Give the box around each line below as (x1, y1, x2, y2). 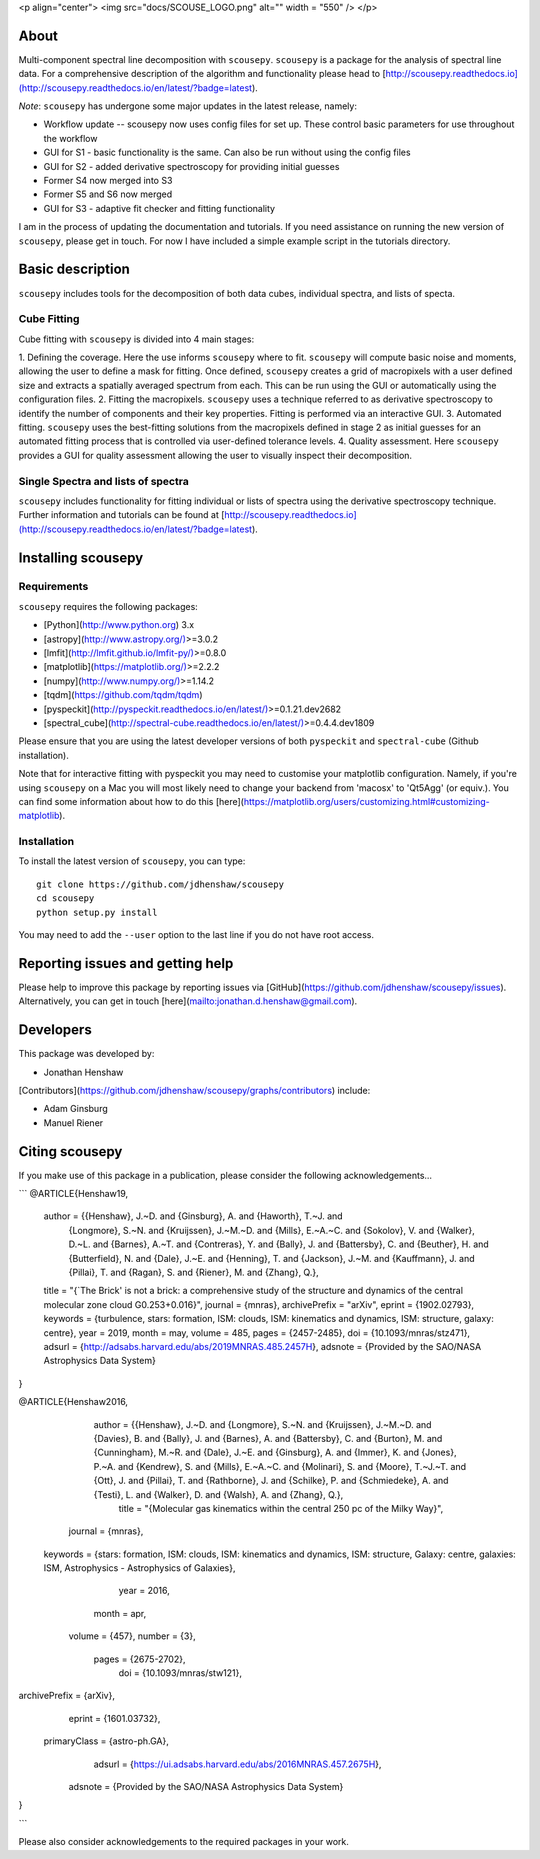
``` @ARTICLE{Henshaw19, (18, 1188, 129, 1200)
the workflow (43, 132, 98, 144)
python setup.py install (36, 906, 158, 918)
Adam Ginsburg (43, 1103, 109, 1115)
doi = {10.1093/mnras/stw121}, (118, 1667, 243, 1679)
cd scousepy (36, 893, 95, 904)
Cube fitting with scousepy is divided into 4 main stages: (18, 333, 255, 345)
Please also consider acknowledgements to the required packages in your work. (18, 1836, 350, 1848)
